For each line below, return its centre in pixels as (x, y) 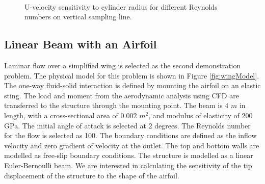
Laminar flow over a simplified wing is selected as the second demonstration (123, 65)
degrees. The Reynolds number (203, 125)
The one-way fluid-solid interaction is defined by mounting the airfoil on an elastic (132, 85)
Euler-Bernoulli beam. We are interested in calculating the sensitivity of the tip (128, 165)
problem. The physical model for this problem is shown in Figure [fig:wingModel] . (132, 75)
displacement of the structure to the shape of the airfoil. (92, 175)
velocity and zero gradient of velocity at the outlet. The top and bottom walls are (132, 145)
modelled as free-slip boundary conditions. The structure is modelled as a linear (129, 155)
